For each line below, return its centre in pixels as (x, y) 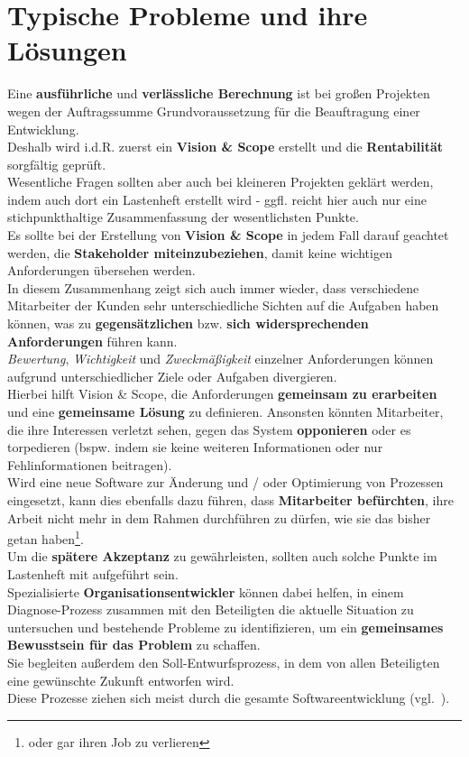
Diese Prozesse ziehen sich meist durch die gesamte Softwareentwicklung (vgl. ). (229, 698)
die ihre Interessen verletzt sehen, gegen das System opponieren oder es (209, 429)
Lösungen (67, 50)
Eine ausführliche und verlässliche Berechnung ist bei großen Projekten (219, 93)
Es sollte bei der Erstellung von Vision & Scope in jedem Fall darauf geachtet (228, 235)
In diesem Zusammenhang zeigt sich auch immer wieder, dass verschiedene (213, 287)
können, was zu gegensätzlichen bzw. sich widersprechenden (188, 323)
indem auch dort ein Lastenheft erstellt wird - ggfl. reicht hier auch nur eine (217, 199)
